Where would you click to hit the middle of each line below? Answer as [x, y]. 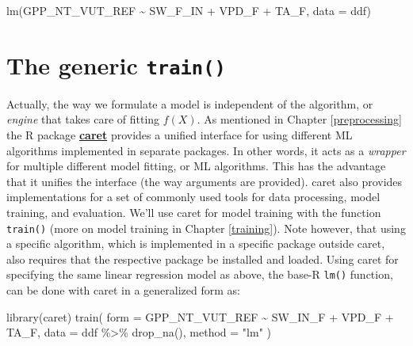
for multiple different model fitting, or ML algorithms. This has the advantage [196, 166]
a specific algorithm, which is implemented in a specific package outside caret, [196, 243]
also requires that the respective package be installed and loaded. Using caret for [203, 259]
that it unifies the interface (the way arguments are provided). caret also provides [205, 181]
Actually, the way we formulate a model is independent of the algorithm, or [190, 103]
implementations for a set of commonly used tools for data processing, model [193, 197]
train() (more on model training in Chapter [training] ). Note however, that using [206, 228]
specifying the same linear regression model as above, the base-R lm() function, [200, 274]
